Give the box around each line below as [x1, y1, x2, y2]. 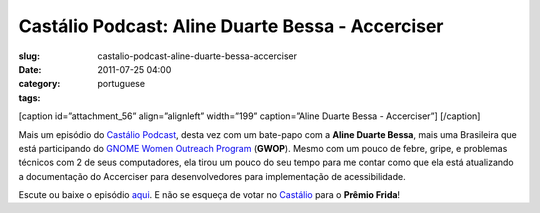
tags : [18, 91, 41, 104]
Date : [18, 63, 42, 75]
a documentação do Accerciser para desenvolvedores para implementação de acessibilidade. [18, 170, 406, 182]
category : [18, 78, 61, 90]
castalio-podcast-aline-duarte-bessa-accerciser [97, 50, 298, 62]
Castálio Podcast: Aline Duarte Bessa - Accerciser [18, 15, 444, 37]
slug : [18, 50, 40, 62]
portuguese [97, 78, 145, 90]
